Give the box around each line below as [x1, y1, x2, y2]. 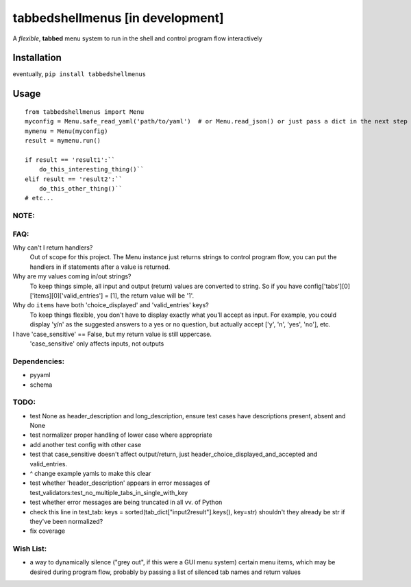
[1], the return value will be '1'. [110, 291, 195, 300]
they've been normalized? [29, 517, 103, 525]
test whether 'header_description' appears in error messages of [29, 479, 210, 487]
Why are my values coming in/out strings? [12, 272, 132, 280]
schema [29, 381, 53, 389]
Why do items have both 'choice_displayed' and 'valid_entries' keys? [12, 301, 209, 309]
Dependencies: [12, 357, 65, 366]
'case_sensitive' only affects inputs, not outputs [29, 339, 164, 348]
